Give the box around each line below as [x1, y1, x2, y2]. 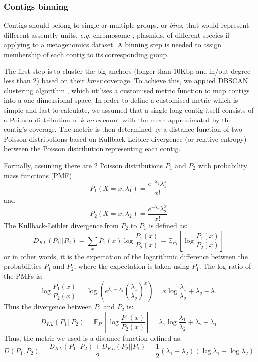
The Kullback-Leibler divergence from [4, 220, 119, 230]
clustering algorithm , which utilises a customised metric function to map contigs [4, 85, 250, 95]
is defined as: [149, 220, 188, 230]
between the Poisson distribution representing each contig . [4, 143, 181, 154]
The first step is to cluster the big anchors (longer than [4, 65, 171, 76]
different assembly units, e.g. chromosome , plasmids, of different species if [4, 29, 230, 40]
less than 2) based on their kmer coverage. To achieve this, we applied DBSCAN [4, 75, 248, 86]
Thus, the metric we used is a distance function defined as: [4, 332, 182, 343]
